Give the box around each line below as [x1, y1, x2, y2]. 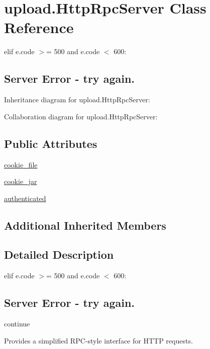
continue [4, 318, 30, 329]
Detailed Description [4, 247, 114, 262]
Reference [4, 17, 74, 38]
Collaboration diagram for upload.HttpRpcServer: [4, 111, 158, 121]
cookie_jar [4, 176, 37, 187]
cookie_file [4, 159, 38, 169]
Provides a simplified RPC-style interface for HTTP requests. [4, 335, 193, 345]
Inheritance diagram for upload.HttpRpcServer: [4, 94, 150, 105]
